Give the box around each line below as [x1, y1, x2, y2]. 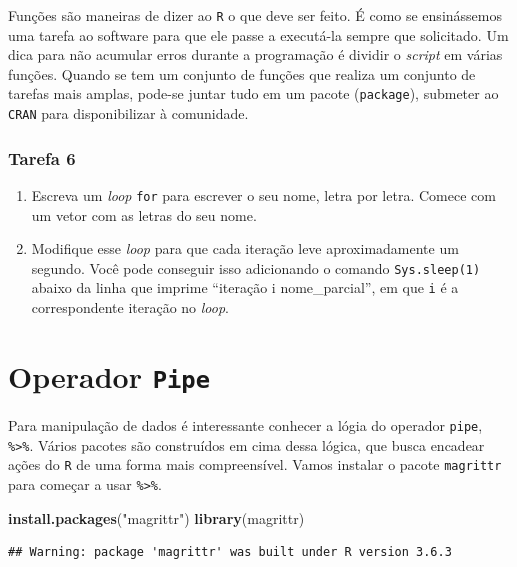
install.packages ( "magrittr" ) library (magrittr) [8, 507, 305, 528]
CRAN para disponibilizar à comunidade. [8, 103, 249, 124]
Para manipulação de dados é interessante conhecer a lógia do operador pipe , [8, 414, 483, 435]
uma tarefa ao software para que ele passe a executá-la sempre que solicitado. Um [8, 24, 509, 45]
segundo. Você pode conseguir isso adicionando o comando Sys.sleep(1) [31, 257, 481, 278]
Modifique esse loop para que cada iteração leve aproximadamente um [31, 238, 459, 259]
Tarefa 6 [8, 145, 76, 170]
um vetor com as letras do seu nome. [31, 204, 257, 225]
